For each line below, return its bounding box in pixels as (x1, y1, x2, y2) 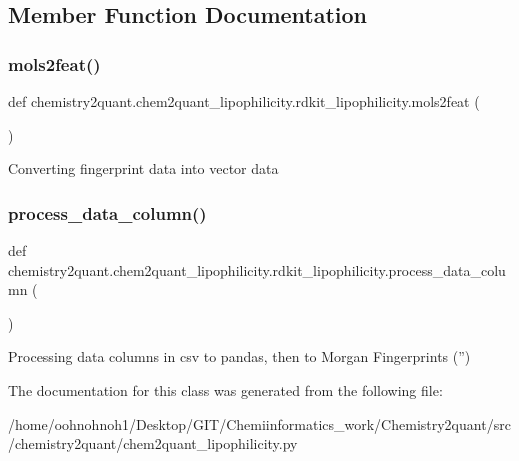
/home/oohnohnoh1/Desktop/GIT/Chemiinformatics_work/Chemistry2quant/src (8, 413, 511, 434)
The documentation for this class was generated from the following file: (8, 379, 443, 400)
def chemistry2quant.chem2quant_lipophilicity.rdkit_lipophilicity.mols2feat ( (8, 91, 480, 111)
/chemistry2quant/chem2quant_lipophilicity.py (8, 433, 298, 454)
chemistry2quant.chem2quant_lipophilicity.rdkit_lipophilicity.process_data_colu (8, 259, 506, 280)
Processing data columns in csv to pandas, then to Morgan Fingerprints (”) (8, 346, 471, 367)
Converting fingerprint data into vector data (8, 158, 279, 179)
